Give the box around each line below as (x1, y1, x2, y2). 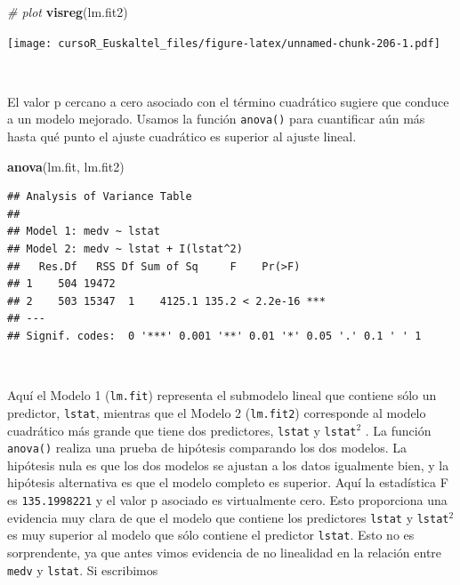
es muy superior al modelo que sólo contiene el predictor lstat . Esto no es (7, 525, 415, 544)
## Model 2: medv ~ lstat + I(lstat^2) (7, 243, 243, 256)
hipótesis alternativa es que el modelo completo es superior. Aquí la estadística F (7, 473, 448, 492)
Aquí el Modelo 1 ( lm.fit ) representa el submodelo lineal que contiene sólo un (7, 386, 437, 405)
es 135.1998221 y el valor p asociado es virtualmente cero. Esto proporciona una (7, 491, 448, 509)
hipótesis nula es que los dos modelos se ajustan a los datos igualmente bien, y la (7, 455, 449, 474)
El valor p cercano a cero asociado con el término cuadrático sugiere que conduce (7, 92, 449, 110)
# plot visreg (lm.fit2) (7, 3, 128, 20)
